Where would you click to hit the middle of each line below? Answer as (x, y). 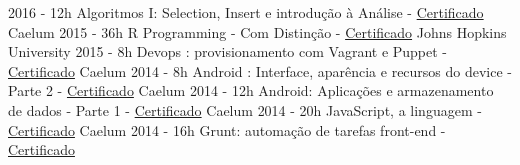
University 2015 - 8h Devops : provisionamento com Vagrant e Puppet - (228, 51)
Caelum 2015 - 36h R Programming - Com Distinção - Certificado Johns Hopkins (257, 31)
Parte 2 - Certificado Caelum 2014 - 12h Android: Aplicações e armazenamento (251, 90)
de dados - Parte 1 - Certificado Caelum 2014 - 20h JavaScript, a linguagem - (245, 109)
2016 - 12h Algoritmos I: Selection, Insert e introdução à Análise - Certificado (246, 12)
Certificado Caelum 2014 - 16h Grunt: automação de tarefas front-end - (227, 129)
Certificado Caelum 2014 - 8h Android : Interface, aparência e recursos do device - (260, 70)
